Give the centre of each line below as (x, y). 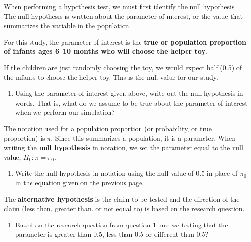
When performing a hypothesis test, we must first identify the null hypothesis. (120, 6)
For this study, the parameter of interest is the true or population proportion (125, 41)
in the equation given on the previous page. (80, 182)
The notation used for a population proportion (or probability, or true (108, 128)
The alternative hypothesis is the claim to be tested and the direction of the (122, 199)
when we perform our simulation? (65, 112)
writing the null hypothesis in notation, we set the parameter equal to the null (124, 147)
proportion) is (24, 138)
